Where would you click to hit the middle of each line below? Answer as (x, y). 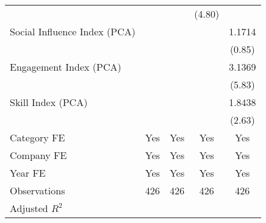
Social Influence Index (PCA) (73, 31)
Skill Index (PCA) (49, 102)
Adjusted (29, 208)
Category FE (38, 137)
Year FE (28, 173)
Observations (38, 190)
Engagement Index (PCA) (66, 67)
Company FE (38, 155)
